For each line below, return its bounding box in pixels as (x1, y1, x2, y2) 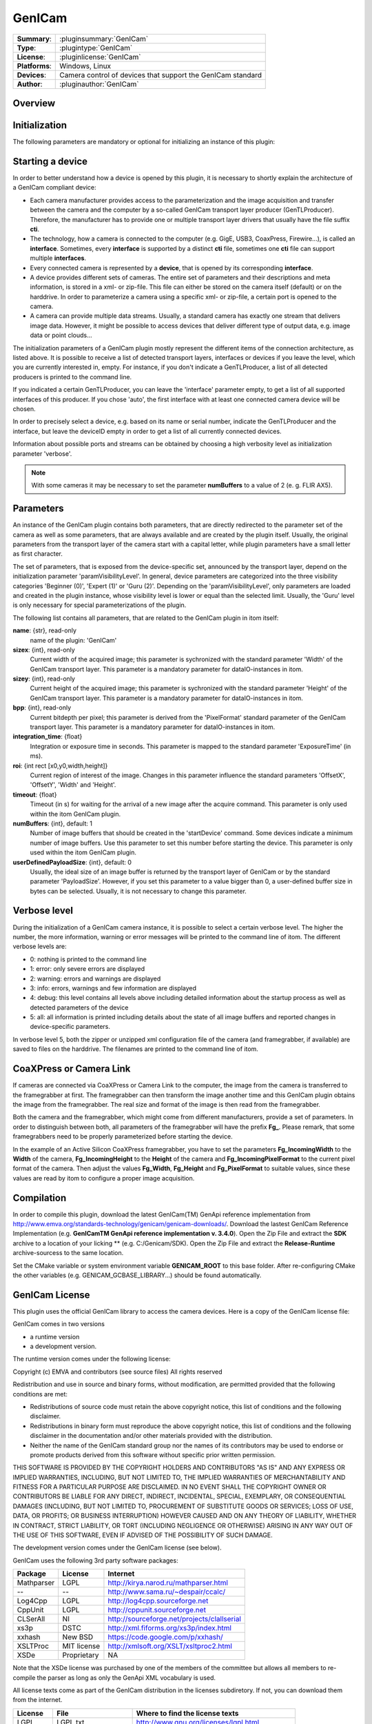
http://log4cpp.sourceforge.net (107, 1596, 209, 1606)
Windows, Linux (59, 61, 112, 70)
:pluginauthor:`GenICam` (59, 79, 139, 89)
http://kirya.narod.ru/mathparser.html (107, 1578, 229, 1587)
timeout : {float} (12, 790, 57, 799)
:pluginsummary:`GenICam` (59, 34, 148, 43)
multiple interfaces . (30, 254, 86, 262)
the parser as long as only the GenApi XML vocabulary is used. (37, 1673, 216, 1682)
